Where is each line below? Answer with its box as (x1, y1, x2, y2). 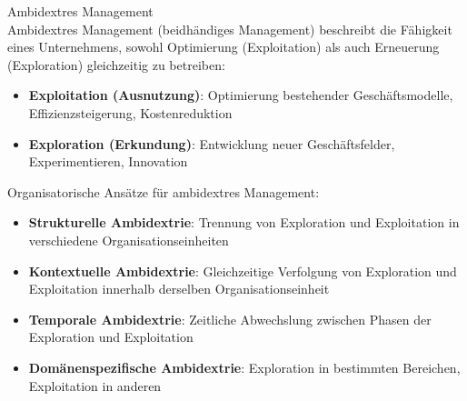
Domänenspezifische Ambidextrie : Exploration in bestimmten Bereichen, (28, 357, 461, 376)
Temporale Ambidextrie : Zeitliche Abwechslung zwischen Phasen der (28, 309, 432, 328)
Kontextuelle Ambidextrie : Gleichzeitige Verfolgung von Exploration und (28, 261, 457, 280)
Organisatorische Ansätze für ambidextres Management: (7, 182, 320, 201)
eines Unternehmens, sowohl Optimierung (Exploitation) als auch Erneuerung (7, 37, 440, 56)
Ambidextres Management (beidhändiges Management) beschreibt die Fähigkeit (7, 19, 452, 38)
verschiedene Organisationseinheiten (28, 230, 229, 249)
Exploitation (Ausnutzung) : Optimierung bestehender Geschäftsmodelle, (28, 85, 453, 105)
